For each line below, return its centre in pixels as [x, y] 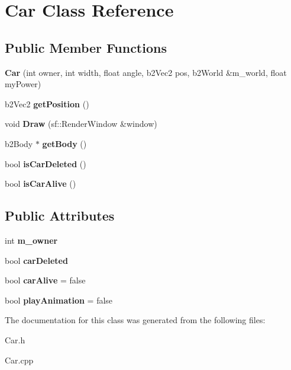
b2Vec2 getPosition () [47, 103]
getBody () [64, 143]
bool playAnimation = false [59, 300]
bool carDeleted [36, 260]
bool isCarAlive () [41, 184]
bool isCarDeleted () [46, 163]
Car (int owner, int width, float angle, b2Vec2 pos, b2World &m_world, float [146, 72]
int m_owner [31, 240]
